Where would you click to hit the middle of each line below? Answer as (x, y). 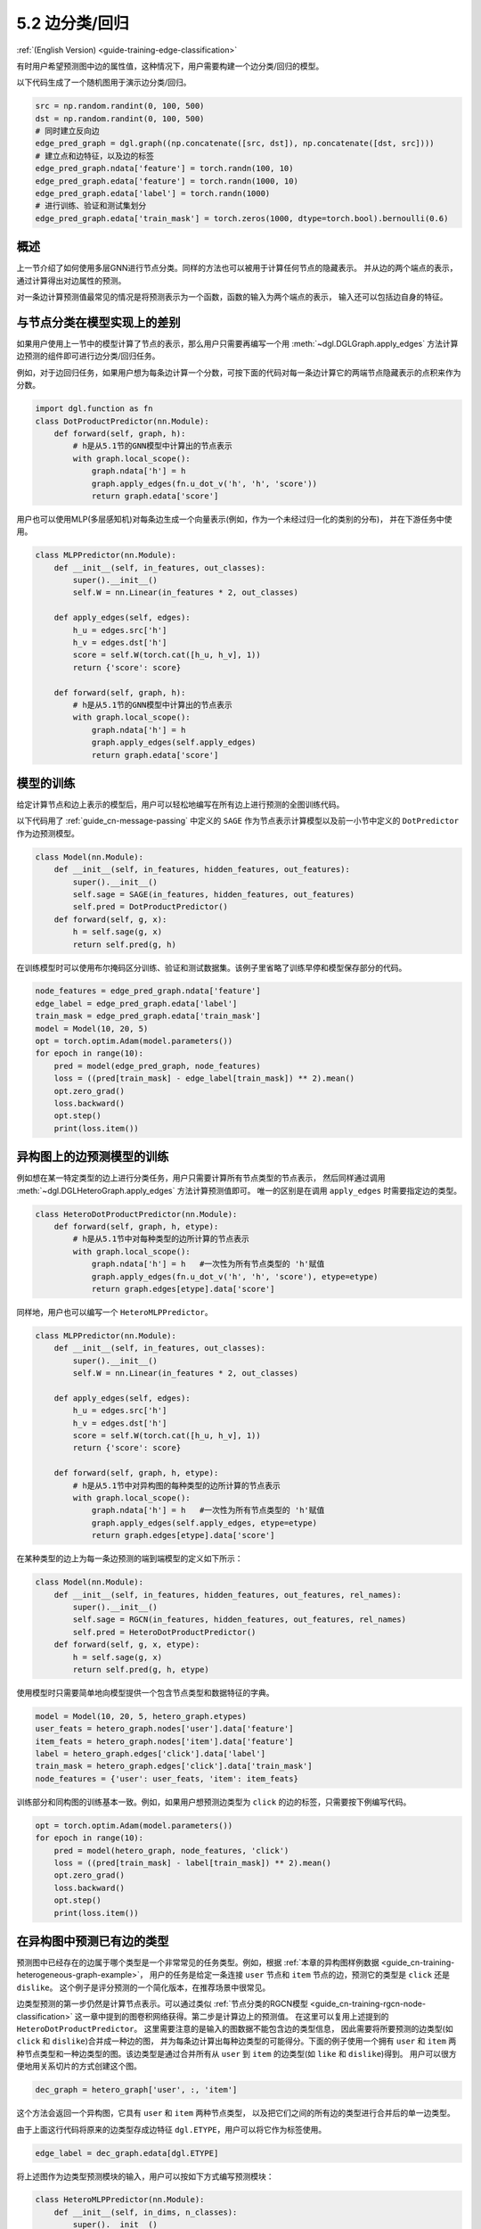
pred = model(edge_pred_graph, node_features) (158, 1066)
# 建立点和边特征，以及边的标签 (95, 156)
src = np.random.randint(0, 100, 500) (120, 106)
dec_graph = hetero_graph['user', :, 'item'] (136, 2090)
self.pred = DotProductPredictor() (151, 907)
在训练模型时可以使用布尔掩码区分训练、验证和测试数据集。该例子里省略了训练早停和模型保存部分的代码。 (212, 967)
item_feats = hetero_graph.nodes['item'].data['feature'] (164, 1741)
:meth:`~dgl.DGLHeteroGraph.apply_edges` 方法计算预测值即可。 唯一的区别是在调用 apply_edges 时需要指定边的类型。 (239, 1190)
